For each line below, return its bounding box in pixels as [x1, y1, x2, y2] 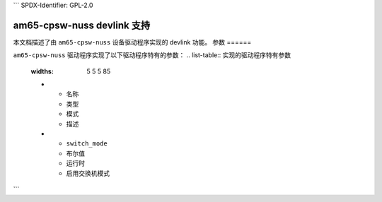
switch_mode [66, 140, 108, 148]
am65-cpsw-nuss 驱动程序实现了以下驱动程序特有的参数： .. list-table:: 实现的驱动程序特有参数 [13, 51, 291, 59]
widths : [30, 67, 54, 76]
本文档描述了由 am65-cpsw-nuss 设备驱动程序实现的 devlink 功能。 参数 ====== [13, 37, 252, 46]
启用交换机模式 [66, 169, 110, 177]
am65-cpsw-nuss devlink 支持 [13, 19, 151, 31]
